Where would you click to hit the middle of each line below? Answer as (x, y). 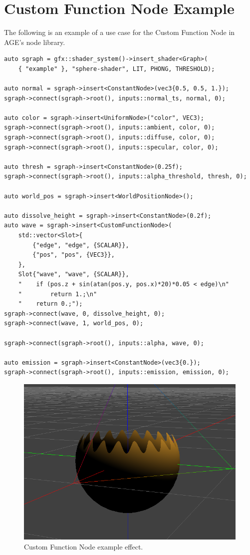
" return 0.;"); (50, 304)
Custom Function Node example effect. (84, 546)
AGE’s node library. (35, 42)
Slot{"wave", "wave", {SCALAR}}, (74, 275)
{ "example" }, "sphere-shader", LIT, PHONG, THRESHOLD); (117, 69)
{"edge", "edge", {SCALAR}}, (81, 245)
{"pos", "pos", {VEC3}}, (74, 255)
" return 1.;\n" (58, 294)
